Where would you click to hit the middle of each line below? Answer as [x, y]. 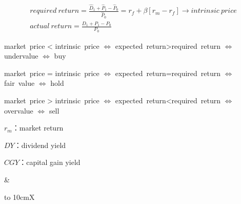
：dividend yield [40, 145]
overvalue [19, 110]
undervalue [21, 56]
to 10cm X [19, 197]
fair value [19, 83]
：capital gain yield [50, 162]
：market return [38, 128]
